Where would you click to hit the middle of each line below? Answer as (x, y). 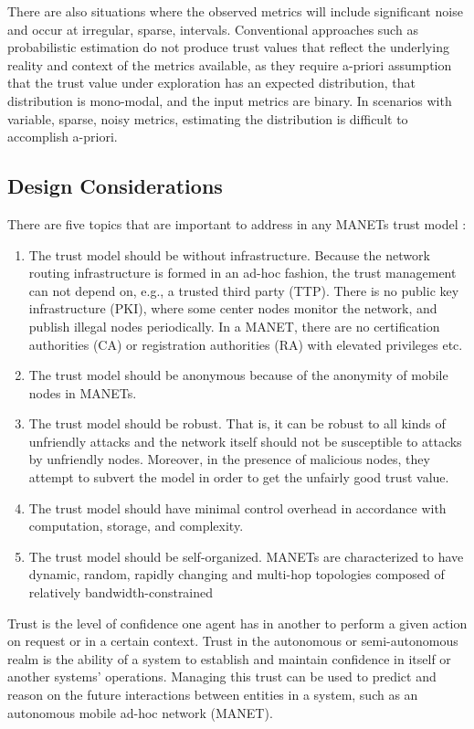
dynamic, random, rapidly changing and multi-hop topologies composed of (237, 574)
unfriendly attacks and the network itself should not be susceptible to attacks (245, 441)
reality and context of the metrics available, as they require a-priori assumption (230, 64)
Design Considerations (115, 186)
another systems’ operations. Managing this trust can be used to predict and (222, 676)
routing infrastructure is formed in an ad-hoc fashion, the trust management (242, 273)
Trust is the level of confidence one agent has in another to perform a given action (237, 623)
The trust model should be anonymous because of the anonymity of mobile (238, 375)
